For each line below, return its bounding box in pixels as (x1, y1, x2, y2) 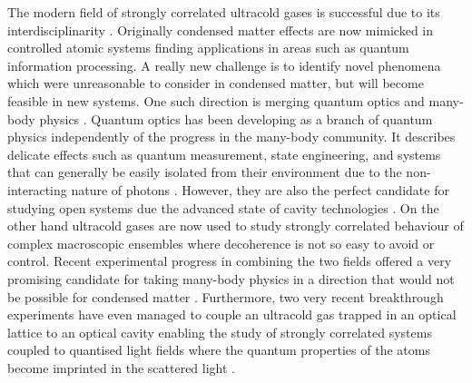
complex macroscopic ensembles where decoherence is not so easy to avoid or (7, 233, 435, 252)
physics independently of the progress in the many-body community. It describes (7, 127, 456, 146)
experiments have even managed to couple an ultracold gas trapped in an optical (7, 305, 457, 324)
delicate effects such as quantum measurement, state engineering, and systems (7, 144, 441, 163)
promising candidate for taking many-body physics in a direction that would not (7, 269, 455, 288)
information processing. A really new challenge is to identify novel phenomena (7, 55, 441, 74)
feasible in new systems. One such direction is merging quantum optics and (7, 91, 425, 110)
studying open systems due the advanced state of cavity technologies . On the (7, 198, 439, 217)
